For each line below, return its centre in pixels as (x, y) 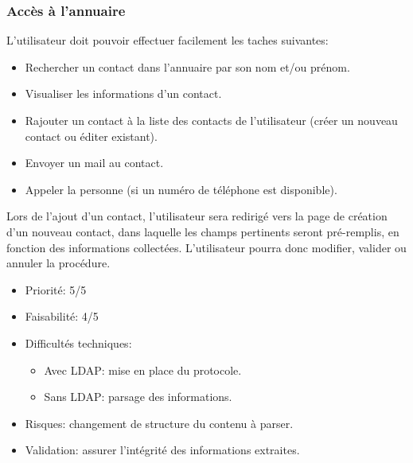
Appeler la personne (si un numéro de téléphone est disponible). (181, 189)
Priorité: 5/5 (56, 289)
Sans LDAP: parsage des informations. (138, 397)
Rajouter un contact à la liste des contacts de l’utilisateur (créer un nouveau (211, 120)
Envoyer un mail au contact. (94, 163)
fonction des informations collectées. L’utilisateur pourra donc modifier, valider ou (206, 247)
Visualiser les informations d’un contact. (123, 93)
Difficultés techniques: (78, 342)
